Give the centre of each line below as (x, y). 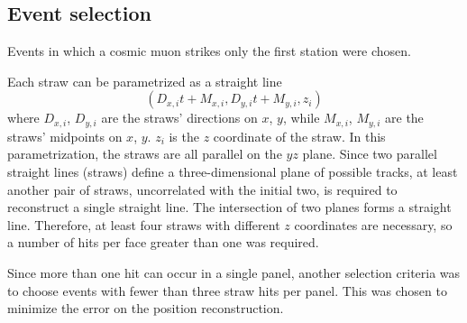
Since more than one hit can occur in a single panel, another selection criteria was (234, 272)
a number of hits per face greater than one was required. (163, 242)
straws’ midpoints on (65, 136)
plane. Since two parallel (370, 154)
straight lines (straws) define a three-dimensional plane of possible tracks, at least (233, 172)
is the (184, 136)
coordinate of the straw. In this (299, 136)
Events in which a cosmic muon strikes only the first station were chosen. (210, 51)
